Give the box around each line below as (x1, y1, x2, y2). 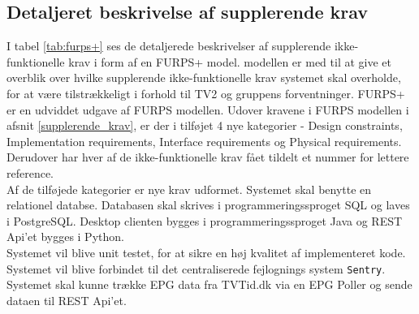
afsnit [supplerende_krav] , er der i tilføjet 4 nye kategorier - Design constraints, (6, 117, 403, 134)
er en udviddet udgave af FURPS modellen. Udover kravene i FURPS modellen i (6, 101, 409, 118)
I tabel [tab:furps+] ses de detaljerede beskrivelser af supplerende (6, 37, 331, 54)
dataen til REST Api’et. (6, 291, 127, 308)
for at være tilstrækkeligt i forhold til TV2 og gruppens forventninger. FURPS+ (6, 84, 405, 101)
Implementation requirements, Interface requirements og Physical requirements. (6, 132, 402, 149)
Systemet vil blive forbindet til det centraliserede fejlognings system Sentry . (6, 260, 386, 277)
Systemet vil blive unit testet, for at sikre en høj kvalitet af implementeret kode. (6, 243, 406, 260)
